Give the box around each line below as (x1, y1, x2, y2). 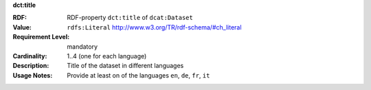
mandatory (67, 42, 98, 51)
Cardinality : (12, 52, 47, 60)
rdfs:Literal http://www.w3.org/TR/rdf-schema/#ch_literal (67, 23, 242, 31)
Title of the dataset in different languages (67, 62, 184, 70)
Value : (12, 23, 32, 31)
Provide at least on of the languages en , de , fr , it (67, 71, 210, 79)
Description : (12, 62, 49, 70)
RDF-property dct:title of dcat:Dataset (67, 14, 194, 22)
